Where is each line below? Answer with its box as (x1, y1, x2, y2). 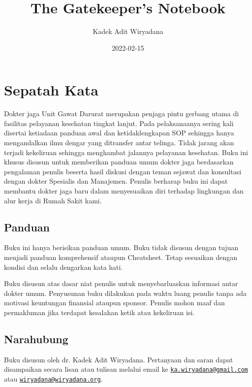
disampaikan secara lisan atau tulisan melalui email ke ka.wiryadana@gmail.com (4, 364, 248, 374)
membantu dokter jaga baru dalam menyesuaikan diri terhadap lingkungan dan (4, 186, 244, 195)
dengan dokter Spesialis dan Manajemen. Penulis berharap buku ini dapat (4, 176, 228, 186)
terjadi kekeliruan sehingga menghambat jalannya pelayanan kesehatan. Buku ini (4, 147, 248, 157)
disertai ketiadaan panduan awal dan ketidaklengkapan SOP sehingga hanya (4, 128, 234, 138)
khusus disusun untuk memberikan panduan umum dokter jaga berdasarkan (4, 157, 234, 167)
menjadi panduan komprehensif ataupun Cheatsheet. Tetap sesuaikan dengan (4, 252, 238, 262)
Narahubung (4, 331, 68, 346)
